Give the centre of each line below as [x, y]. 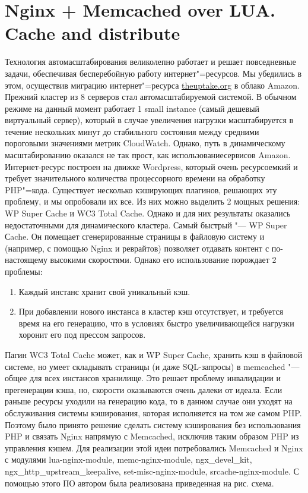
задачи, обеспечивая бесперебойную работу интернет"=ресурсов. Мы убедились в [153, 73]
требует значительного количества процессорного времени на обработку [135, 178]
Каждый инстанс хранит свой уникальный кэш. [104, 291]
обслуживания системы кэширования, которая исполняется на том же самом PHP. [153, 412]
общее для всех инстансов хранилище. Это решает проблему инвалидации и [143, 378]
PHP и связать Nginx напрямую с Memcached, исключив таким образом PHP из [152, 436]
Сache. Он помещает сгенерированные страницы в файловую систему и [135, 236]
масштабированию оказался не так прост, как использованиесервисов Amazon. [148, 155]
